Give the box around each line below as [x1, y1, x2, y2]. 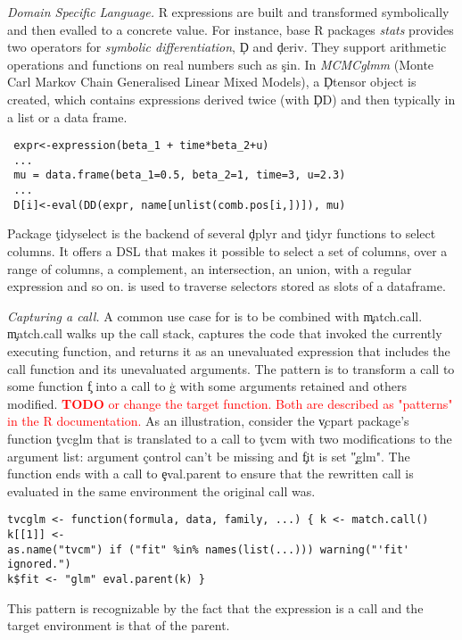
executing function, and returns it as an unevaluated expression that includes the [7, 342, 450, 360]
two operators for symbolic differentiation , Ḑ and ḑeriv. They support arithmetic [7, 37, 447, 56]
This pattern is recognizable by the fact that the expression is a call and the [7, 598, 424, 617]
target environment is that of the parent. [7, 616, 230, 635]
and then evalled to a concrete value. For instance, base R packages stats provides [7, 20, 454, 38]
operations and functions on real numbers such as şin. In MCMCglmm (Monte [7, 54, 434, 73]
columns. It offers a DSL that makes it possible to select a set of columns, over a [7, 242, 448, 261]
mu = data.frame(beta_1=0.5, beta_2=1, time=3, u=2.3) [13, 169, 346, 182]
